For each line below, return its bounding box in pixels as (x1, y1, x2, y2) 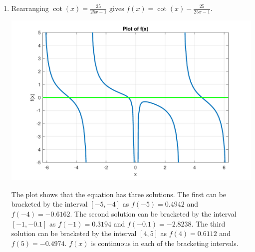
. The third (191, 218, 226, 229)
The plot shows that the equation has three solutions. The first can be (11, 189, 227, 199)
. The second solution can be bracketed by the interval (70, 208, 237, 219)
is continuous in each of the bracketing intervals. (91, 238, 239, 248)
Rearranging (11, 3, 49, 13)
